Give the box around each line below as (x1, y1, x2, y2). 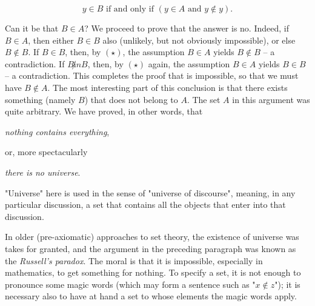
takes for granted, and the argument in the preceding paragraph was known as (5, 242, 296, 254)
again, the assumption (148, 57, 230, 70)
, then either (28, 33, 74, 46)
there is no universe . (5, 165, 81, 178)
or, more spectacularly (5, 145, 88, 158)
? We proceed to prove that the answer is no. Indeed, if (84, 22, 289, 34)
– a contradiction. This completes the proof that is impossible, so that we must (5, 69, 299, 82)
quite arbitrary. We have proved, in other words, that (5, 105, 203, 118)
